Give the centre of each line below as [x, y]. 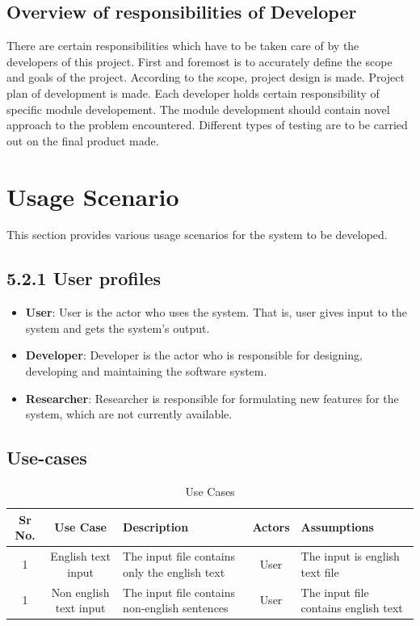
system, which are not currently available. [129, 414]
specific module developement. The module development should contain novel [198, 109]
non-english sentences [176, 608]
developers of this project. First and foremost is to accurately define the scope [199, 61]
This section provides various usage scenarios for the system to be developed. [197, 235]
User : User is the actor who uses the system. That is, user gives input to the [216, 312]
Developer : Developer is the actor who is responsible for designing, [194, 355]
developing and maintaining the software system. [146, 371]
